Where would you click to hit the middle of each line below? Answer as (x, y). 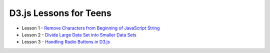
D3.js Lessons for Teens (60, 13)
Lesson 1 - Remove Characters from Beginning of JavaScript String (91, 28)
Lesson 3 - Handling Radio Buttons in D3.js (66, 42)
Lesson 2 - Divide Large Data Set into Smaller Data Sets (79, 34)
